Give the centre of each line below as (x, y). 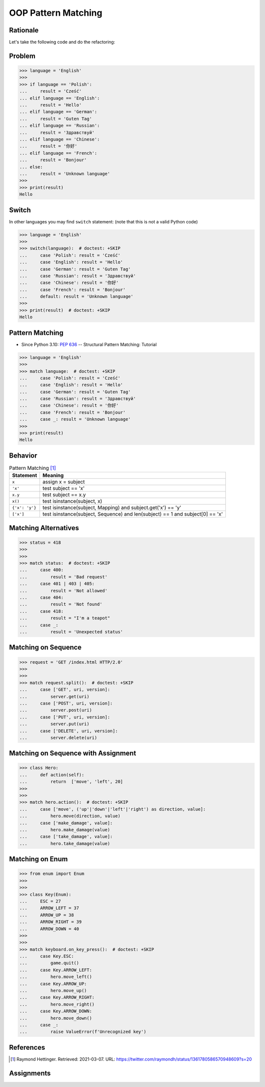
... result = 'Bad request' (64, 577)
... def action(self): (52, 775)
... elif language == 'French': (58, 153)
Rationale (24, 30)
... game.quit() (49, 963)
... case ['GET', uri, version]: (65, 690)
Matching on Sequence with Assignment (73, 753)
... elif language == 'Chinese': (60, 139)
